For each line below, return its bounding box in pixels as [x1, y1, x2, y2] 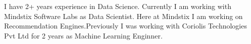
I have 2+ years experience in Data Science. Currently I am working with [4, 1, 231, 11]
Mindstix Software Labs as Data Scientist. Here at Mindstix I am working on [4, 10, 243, 21]
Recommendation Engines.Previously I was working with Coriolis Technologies [4, 20, 247, 31]
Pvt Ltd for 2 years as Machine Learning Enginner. [4, 30, 163, 40]
